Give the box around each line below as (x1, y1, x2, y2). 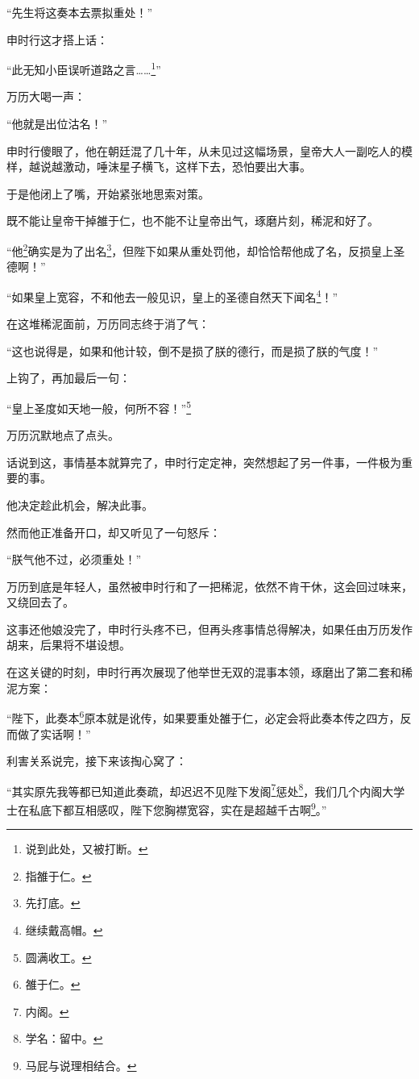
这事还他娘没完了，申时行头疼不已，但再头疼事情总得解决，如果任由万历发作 (6, 620, 413, 637)
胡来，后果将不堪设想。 (6, 636, 131, 653)
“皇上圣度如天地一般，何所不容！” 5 (6, 397, 192, 416)
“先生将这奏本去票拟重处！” (6, 4, 153, 20)
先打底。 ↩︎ (25, 894, 81, 911)
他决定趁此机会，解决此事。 (6, 496, 153, 513)
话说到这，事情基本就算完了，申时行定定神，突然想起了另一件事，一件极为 (6, 453, 401, 470)
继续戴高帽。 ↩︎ (25, 921, 103, 938)
